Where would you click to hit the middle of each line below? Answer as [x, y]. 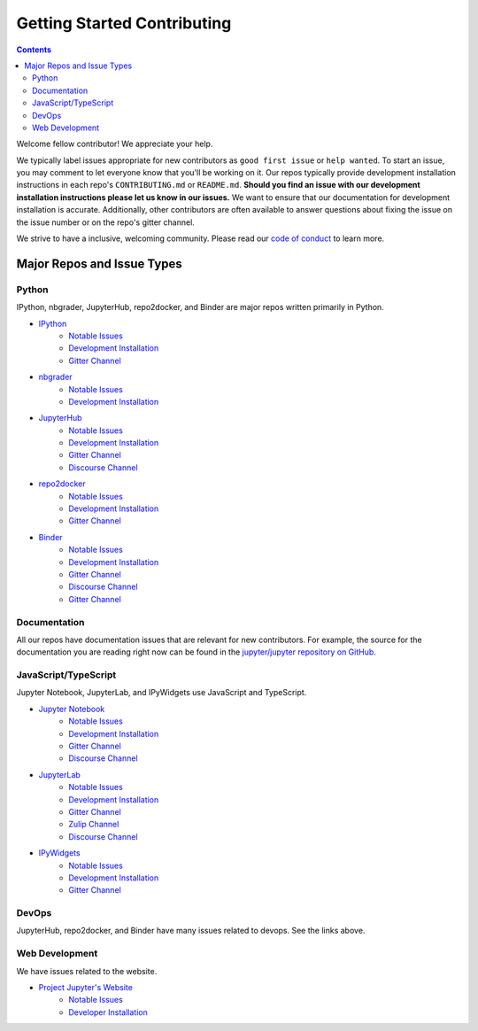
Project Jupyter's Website [85, 987]
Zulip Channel [94, 825]
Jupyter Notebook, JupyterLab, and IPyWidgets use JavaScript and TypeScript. [162, 693]
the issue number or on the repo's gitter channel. [105, 222]
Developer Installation [108, 1012]
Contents [34, 50]
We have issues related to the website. [87, 971]
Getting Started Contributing [124, 23]
